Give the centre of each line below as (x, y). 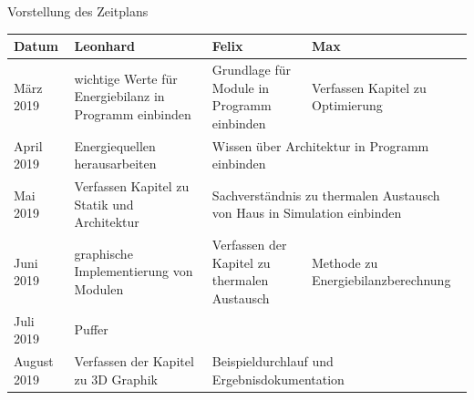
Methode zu (345, 262)
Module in (241, 87)
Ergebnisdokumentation (278, 379)
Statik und (104, 204)
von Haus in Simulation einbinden (307, 213)
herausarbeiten (115, 164)
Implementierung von (134, 271)
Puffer (91, 329)
